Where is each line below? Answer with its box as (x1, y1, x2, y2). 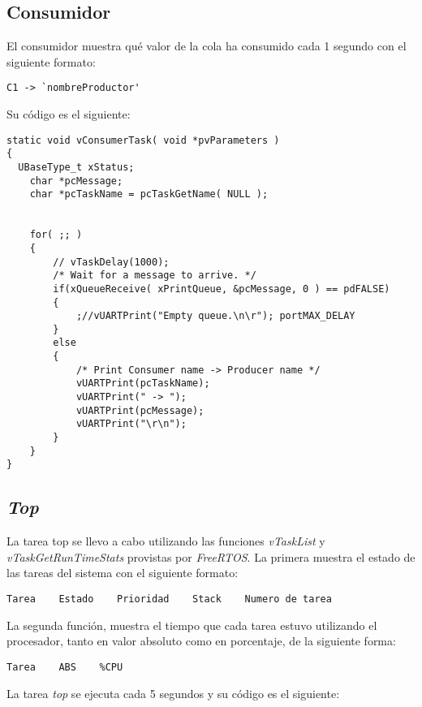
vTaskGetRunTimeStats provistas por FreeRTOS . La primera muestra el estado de (6, 548, 416, 565)
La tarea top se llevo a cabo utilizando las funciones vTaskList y (6, 532, 325, 550)
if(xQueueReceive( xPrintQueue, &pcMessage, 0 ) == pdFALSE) (53, 282, 390, 295)
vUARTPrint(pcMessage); (75, 404, 205, 416)
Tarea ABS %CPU (6, 661, 123, 673)
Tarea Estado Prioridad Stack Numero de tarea (6, 593, 332, 606)
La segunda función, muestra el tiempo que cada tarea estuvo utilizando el (6, 616, 377, 633)
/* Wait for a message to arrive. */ (53, 269, 256, 282)
